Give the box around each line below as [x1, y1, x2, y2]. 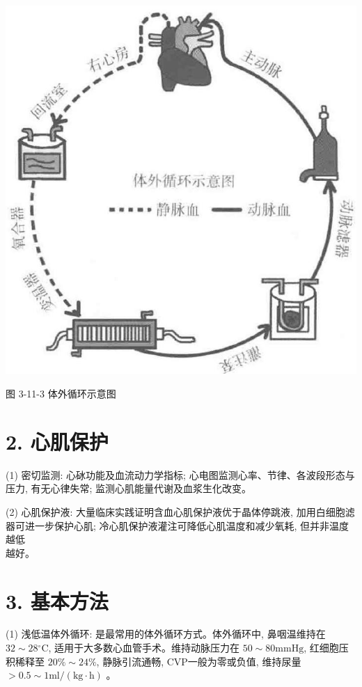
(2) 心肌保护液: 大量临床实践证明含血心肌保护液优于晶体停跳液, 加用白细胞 [6, 504, 345, 519]
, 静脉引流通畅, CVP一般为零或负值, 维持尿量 [96, 654, 301, 668]
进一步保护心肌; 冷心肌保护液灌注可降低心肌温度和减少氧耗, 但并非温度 [24, 518, 349, 532]
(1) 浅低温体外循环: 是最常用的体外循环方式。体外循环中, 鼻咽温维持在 [6, 626, 326, 641]
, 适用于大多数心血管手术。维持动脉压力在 [48, 640, 240, 655]
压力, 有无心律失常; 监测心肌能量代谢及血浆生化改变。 [6, 481, 252, 496]
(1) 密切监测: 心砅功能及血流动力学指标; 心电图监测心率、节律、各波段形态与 [6, 467, 355, 482]
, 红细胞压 [304, 640, 349, 655]
